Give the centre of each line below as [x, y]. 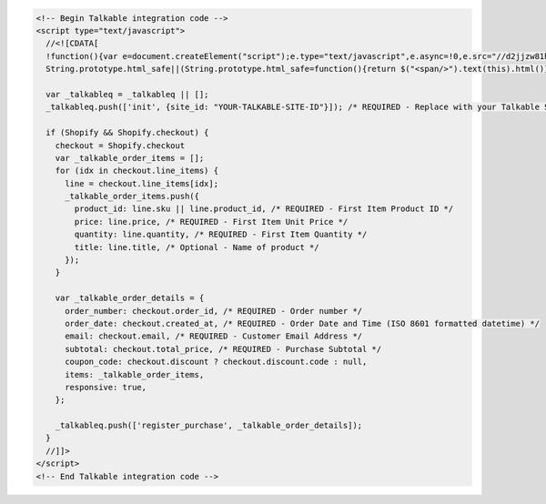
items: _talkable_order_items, [135, 374]
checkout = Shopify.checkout [120, 145]
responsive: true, [106, 387]
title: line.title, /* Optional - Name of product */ [197, 247]
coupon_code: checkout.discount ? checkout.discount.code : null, [216, 362]
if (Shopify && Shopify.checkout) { [127, 133]
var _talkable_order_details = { [130, 298]
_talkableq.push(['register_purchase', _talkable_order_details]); [209, 426]
